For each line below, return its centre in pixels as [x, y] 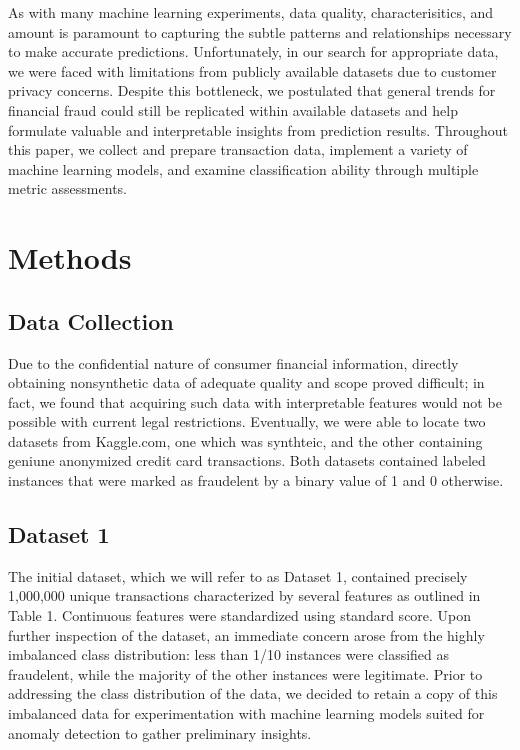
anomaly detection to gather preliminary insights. [160, 732]
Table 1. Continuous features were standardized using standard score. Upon [240, 615]
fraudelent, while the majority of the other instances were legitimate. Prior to [245, 673]
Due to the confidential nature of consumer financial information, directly [233, 362]
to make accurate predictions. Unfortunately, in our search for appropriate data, [253, 51]
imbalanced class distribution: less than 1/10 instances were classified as [229, 654]
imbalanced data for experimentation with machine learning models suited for [246, 713]
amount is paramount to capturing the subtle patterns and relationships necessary [260, 31]
